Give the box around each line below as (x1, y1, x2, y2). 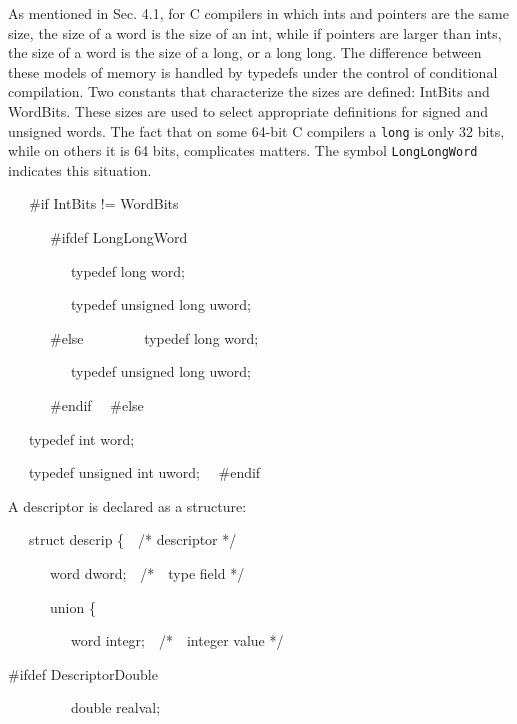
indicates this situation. (8, 159, 152, 180)
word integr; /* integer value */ (70, 630, 284, 651)
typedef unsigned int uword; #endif (28, 462, 261, 483)
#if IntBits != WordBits (28, 193, 179, 214)
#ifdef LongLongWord (49, 227, 188, 248)
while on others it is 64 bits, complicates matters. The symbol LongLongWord (8, 140, 478, 161)
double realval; (70, 697, 161, 718)
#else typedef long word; (49, 327, 259, 348)
